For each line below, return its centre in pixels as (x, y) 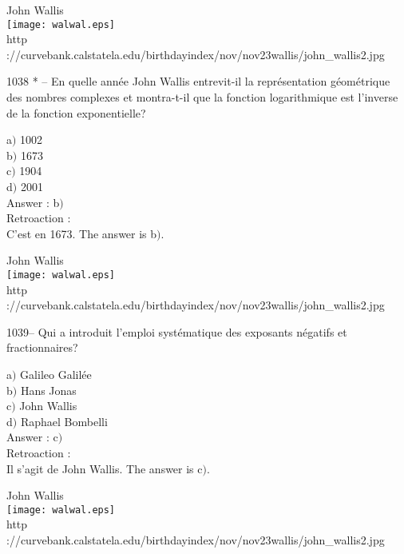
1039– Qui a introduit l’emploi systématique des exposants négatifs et (177, 331)
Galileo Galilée (56, 374)
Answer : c (32, 437)
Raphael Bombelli (64, 421)
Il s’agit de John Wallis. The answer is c (105, 468)
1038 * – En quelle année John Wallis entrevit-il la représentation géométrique (198, 81)
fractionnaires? (42, 347)
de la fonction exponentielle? (76, 112)
